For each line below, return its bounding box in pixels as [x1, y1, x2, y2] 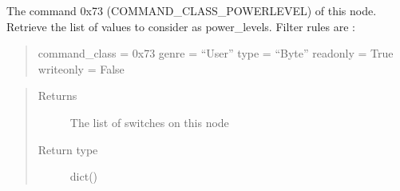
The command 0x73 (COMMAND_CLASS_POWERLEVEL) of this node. [6, 2, 377, 18]
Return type [38, 141, 98, 157]
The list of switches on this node [69, 113, 229, 130]
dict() [69, 168, 98, 185]
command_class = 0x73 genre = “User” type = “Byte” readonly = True [38, 45, 394, 62]
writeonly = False [38, 60, 125, 77]
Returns [38, 87, 77, 104]
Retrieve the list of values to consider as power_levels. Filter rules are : [6, 18, 355, 34]
